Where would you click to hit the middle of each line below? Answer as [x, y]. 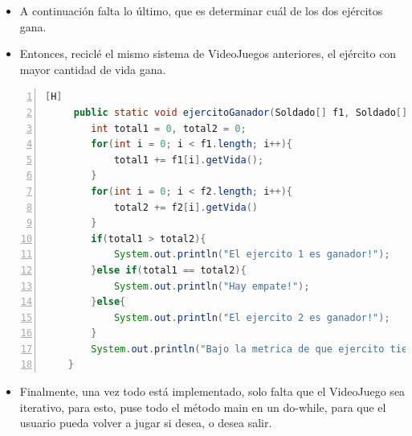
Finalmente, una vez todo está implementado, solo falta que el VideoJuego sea [212, 391]
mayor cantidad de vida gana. [93, 69]
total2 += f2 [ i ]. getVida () [186, 207]
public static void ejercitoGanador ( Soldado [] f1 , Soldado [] [241, 112]
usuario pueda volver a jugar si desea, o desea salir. [146, 423]
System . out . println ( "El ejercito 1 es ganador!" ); [252, 255]
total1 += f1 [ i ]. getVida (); [189, 160]
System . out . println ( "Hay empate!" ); [212, 286]
